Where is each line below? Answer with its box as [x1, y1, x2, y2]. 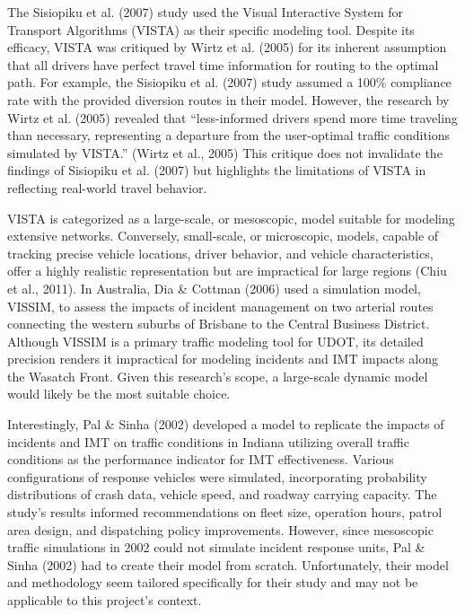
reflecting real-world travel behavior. [7, 178, 207, 197]
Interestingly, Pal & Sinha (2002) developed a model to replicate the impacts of [7, 415, 444, 434]
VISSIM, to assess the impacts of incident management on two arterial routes [7, 296, 434, 315]
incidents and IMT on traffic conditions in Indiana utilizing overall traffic [7, 432, 409, 451]
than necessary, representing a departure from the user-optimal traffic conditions [7, 126, 451, 145]
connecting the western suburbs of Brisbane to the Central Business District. [7, 314, 430, 333]
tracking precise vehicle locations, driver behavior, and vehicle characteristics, [7, 243, 434, 262]
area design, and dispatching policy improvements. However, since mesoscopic [7, 520, 434, 539]
